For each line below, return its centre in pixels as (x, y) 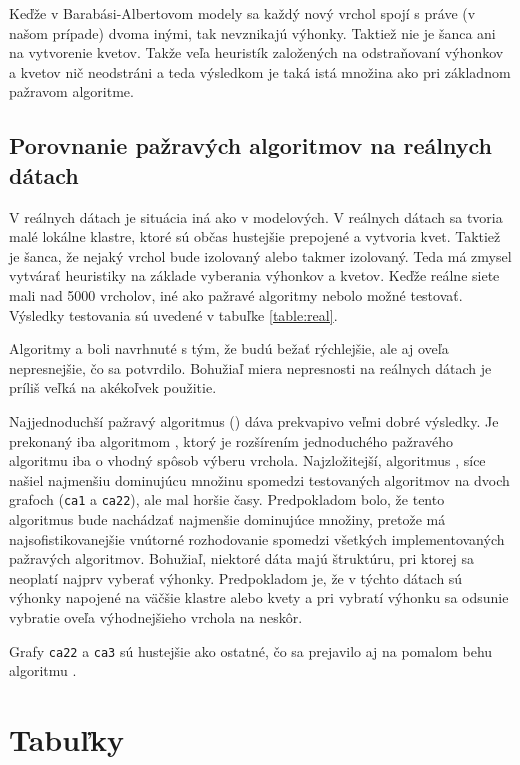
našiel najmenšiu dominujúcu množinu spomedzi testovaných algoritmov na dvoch (259, 479)
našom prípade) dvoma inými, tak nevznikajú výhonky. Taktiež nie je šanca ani (252, 32)
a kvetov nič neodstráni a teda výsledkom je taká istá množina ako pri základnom (260, 71)
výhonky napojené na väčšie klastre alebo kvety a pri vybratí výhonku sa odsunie (259, 597)
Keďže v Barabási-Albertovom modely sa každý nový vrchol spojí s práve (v (242, 13)
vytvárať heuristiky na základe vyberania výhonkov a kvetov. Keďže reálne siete (254, 275)
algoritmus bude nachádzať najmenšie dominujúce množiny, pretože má (227, 518)
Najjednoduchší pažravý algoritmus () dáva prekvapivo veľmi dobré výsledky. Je (254, 420)
